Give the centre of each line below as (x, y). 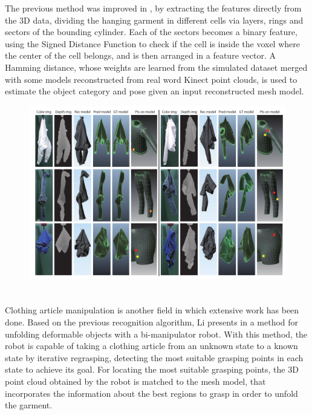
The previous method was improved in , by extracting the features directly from (153, 8)
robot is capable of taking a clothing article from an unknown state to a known (151, 346)
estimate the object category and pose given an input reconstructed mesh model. (154, 91)
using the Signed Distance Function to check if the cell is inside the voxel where (152, 43)
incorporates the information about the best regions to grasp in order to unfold (151, 393)
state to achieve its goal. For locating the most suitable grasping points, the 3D (152, 369)
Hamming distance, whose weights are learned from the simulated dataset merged (156, 67)
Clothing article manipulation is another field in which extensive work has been (152, 310)
